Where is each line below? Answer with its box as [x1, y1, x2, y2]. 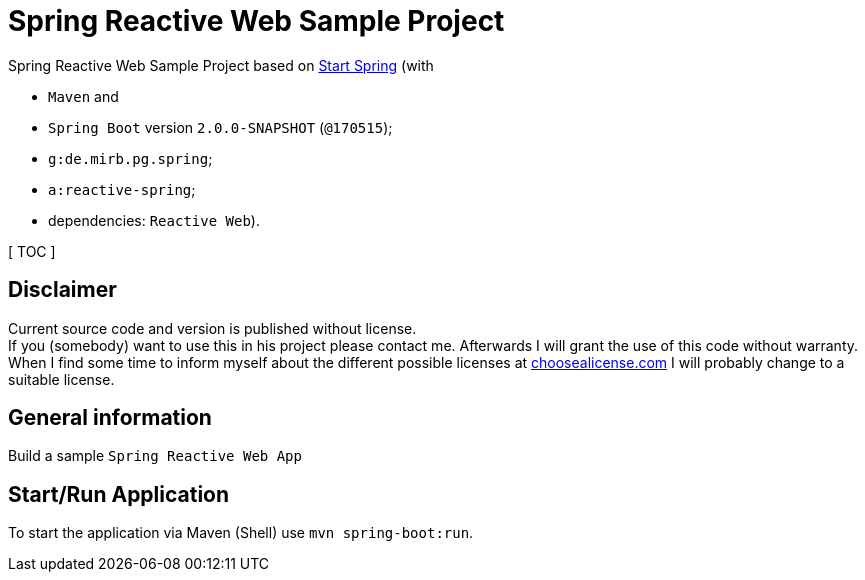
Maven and [48, 87, 119, 105]
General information [8, 405, 212, 431]
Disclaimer [8, 277, 117, 303]
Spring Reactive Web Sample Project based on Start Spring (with [8, 56, 434, 74]
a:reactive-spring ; [48, 180, 196, 198]
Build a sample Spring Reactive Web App [8, 447, 302, 465]
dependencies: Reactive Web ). [48, 211, 260, 229]
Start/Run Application [8, 481, 230, 507]
